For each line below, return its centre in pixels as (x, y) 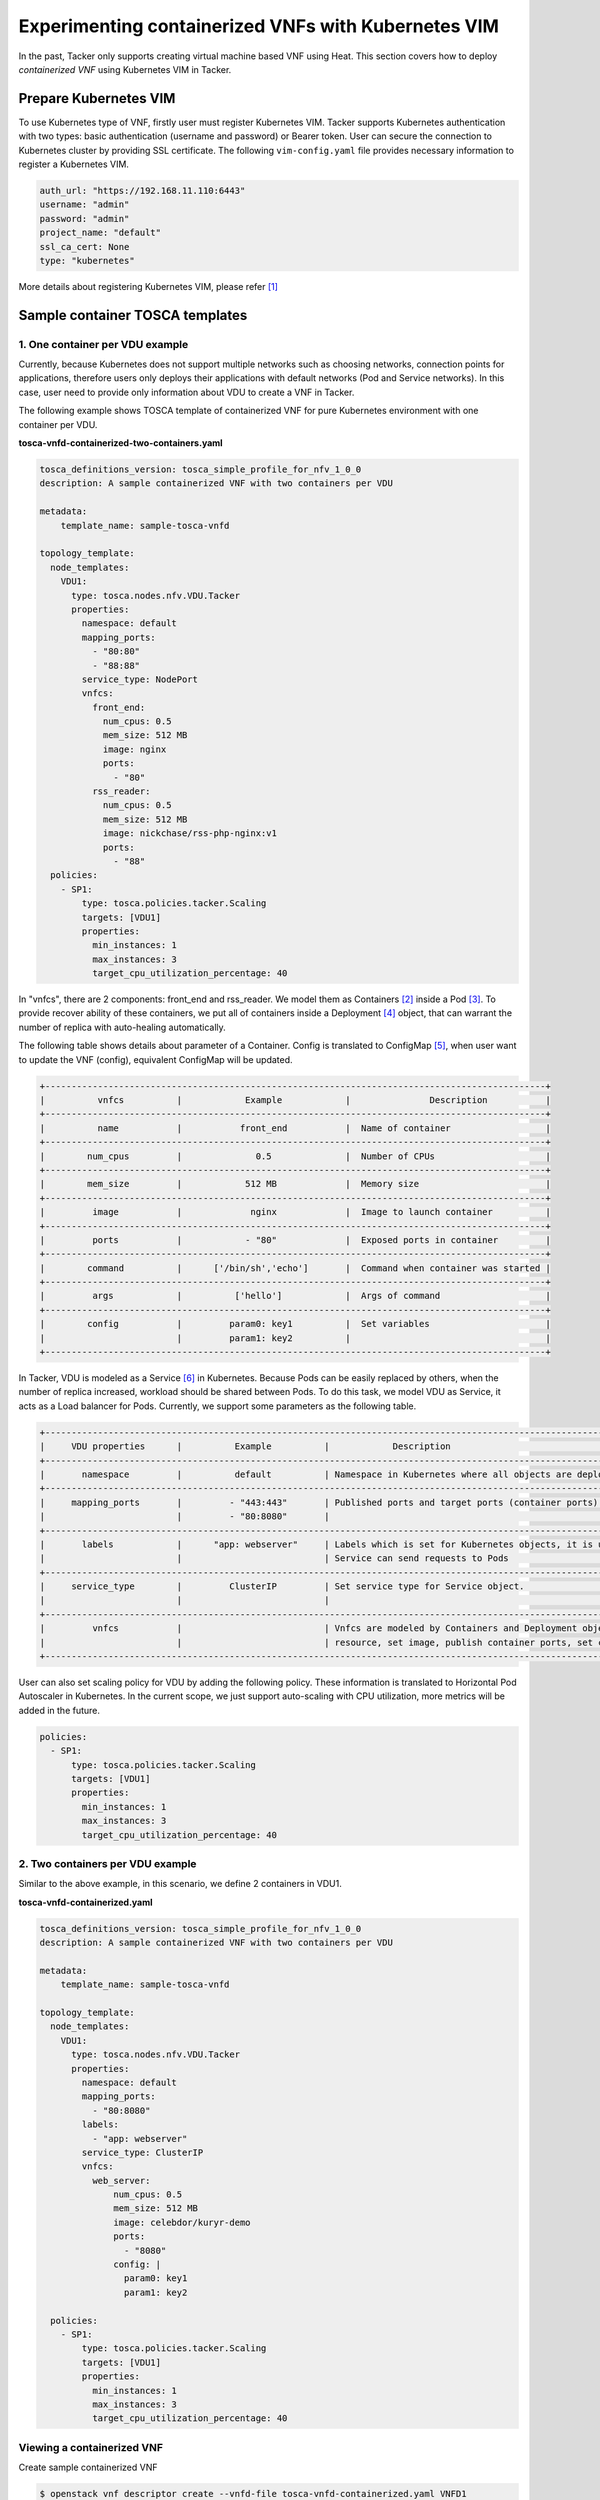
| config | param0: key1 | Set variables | (295, 1324)
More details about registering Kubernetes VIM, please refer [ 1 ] (148, 286)
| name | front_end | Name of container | (295, 1128)
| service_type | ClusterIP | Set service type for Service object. (282, 1586)
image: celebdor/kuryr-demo (182, 2222)
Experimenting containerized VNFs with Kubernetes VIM (259, 26)
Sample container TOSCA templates (133, 315)
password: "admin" (84, 218)
